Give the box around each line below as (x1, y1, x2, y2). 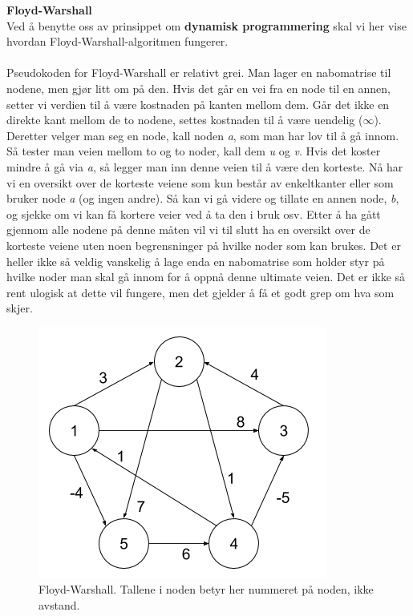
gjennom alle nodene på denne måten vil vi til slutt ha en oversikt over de (6, 221, 370, 238)
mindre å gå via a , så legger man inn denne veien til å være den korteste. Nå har (6, 158, 403, 175)
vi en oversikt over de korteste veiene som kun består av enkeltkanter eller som (6, 174, 394, 191)
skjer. (6, 300, 33, 316)
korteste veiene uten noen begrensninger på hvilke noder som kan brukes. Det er (6, 236, 401, 253)
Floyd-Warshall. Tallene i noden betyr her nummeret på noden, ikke (38, 581, 374, 598)
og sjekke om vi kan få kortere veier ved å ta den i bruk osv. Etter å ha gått (6, 205, 381, 222)
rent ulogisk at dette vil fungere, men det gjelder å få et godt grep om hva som (6, 284, 395, 300)
